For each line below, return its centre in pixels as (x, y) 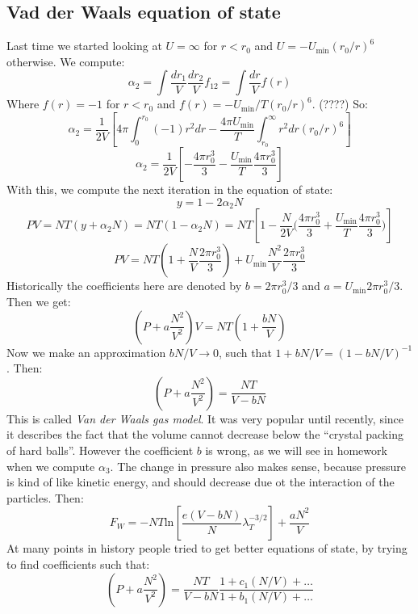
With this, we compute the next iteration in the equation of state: (170, 189)
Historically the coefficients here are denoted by (124, 286)
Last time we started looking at (84, 46)
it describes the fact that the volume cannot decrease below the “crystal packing (205, 434)
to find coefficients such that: (78, 564)
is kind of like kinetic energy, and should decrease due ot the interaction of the (201, 482)
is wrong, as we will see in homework (296, 450)
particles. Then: (45, 497)
